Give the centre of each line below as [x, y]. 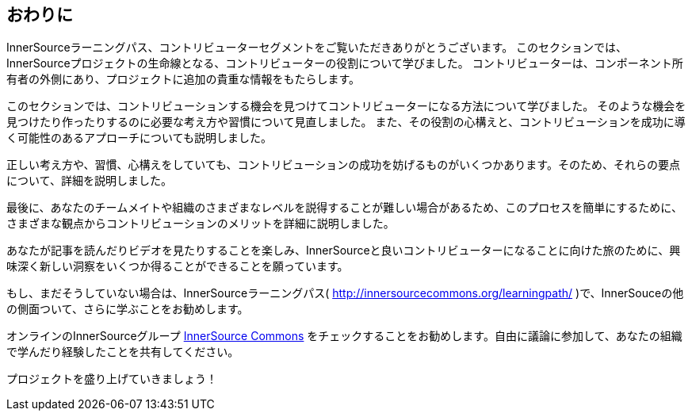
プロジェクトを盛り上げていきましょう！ [112, 379]
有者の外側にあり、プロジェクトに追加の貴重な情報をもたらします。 [184, 79]
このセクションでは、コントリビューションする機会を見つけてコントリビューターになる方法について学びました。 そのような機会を [346, 106]
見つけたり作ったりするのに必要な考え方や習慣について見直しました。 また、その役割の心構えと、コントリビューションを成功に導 [346, 122]
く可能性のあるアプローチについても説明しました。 [139, 138]
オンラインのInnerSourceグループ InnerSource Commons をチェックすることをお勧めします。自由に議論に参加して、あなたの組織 [344, 336]
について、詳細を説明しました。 [89, 181]
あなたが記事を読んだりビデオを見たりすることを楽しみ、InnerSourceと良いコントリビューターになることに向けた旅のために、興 [344, 251]
